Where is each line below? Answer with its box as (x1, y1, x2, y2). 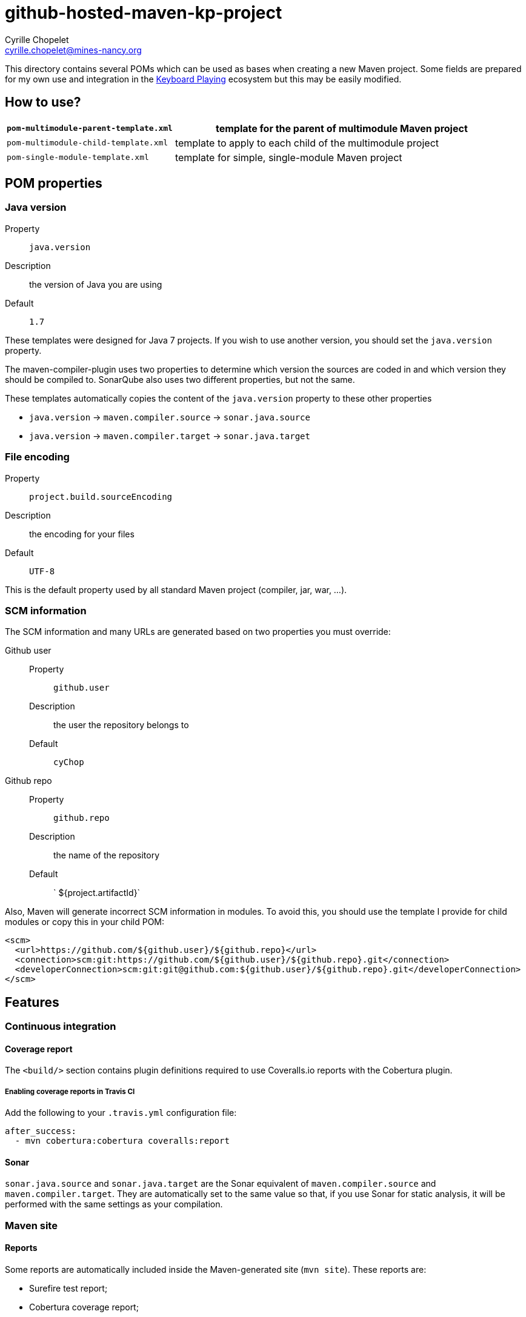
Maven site (5, 1219, 58, 1232)
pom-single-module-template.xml (7, 153, 149, 162)
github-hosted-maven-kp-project (5, 2, 282, 23)
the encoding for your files (29, 528, 135, 539)
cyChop (53, 757, 84, 768)
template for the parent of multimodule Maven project (215, 122, 468, 134)
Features (5, 994, 59, 1010)
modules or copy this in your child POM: (5, 917, 165, 927)
